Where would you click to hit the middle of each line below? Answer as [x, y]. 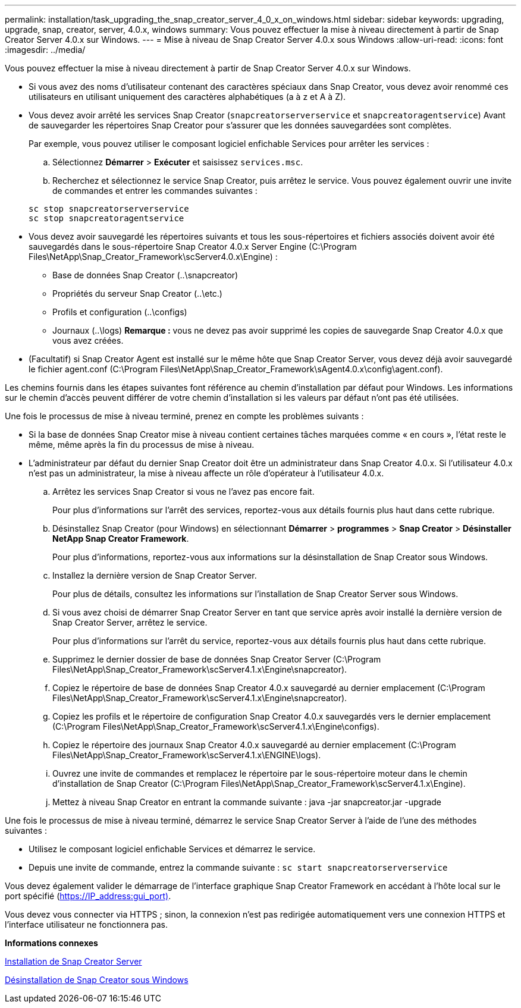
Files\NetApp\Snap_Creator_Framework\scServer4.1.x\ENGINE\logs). [187, 755]
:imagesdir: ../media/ [45, 50]
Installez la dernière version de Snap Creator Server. [155, 575]
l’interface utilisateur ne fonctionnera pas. [87, 924]
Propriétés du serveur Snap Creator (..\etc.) [137, 293]
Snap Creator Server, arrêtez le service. [130, 622]
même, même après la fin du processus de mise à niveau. [142, 445]
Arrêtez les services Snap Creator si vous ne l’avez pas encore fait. [183, 492]
